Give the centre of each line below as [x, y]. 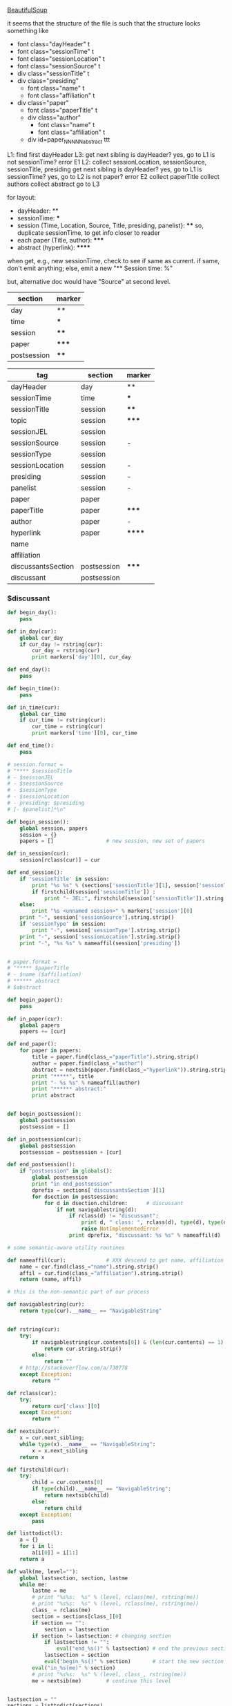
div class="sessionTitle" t [53, 73]
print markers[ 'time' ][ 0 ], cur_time [85, 733]
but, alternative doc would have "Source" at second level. [89, 281]
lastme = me [49, 1591]
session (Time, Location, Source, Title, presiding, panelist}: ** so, [110, 225]
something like [28, 31]
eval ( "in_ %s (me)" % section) [74, 1668]
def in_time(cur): [33, 708]
